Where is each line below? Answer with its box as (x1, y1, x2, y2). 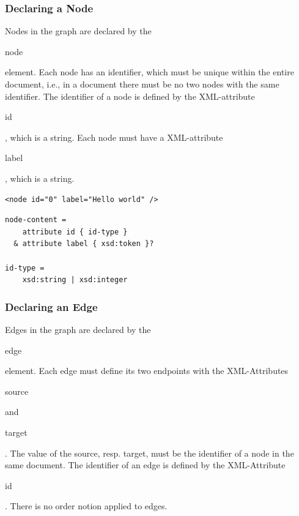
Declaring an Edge (5, 299, 98, 314)
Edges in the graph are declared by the (5, 323, 151, 335)
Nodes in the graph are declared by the (5, 24, 152, 37)
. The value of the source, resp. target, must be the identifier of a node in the (5, 446, 294, 459)
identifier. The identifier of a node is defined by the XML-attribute (5, 89, 255, 102)
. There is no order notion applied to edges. (5, 499, 168, 512)
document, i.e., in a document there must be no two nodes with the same (5, 78, 279, 90)
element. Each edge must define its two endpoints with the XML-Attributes (5, 364, 289, 377)
